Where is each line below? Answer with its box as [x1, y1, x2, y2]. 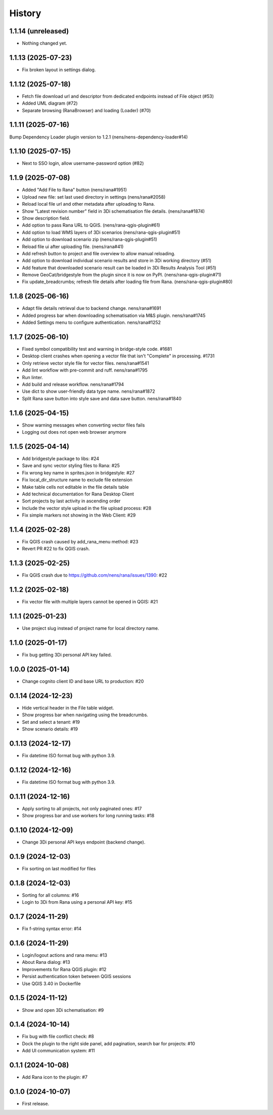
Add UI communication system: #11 [22, 1048, 96, 1054]
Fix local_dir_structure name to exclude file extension [22, 477, 132, 483]
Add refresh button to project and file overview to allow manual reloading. [22, 250, 175, 256]
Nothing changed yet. [22, 40, 68, 47]
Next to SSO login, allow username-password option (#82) [22, 160, 144, 166]
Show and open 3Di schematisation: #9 [22, 1007, 104, 1013]
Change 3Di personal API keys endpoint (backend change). [22, 839, 146, 845]
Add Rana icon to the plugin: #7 [22, 1074, 88, 1080]
